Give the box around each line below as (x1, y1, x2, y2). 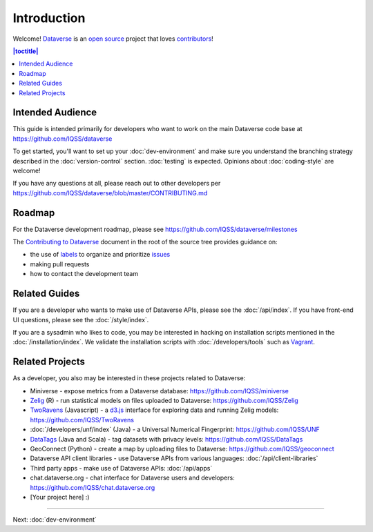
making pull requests (30, 259, 90, 268)
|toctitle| (12, 47, 39, 55)
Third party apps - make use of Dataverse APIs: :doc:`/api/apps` (30, 464, 213, 472)
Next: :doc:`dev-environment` (12, 515, 97, 524)
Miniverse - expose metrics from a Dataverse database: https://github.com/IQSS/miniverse (30, 386, 289, 395)
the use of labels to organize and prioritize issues (30, 250, 171, 259)
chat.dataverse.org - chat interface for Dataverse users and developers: (30, 473, 235, 482)
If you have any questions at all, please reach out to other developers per (12, 179, 221, 188)
